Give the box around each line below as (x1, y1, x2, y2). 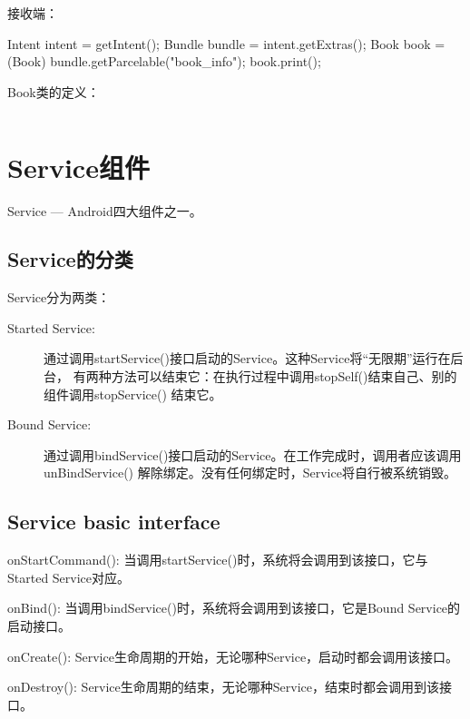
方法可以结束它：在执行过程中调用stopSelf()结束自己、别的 (111, 367, 457, 386)
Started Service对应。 (7, 567, 131, 586)
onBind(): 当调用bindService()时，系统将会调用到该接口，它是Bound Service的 (7, 598, 461, 617)
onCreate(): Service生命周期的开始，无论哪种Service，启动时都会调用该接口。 (7, 646, 459, 665)
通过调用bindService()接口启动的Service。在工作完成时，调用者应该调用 (44, 445, 462, 464)
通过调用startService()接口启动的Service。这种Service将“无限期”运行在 (44, 349, 451, 368)
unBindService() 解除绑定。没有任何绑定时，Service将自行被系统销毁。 (44, 463, 456, 482)
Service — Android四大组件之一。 (7, 201, 202, 220)
